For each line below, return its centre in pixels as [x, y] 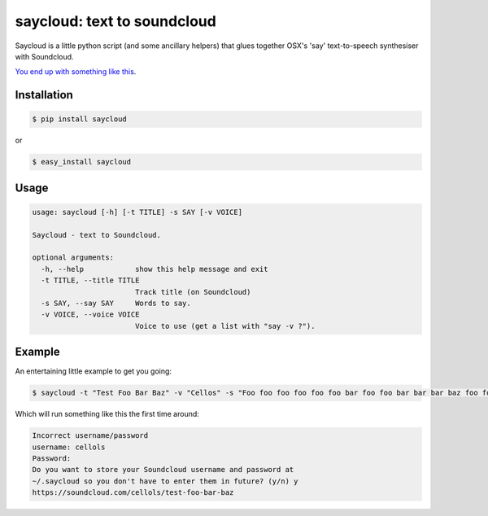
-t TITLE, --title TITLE [90, 280]
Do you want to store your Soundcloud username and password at [163, 470]
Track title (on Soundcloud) [193, 292]
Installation [44, 95]
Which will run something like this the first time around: [107, 414]
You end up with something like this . [76, 72]
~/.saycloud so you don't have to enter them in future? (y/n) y [165, 481]
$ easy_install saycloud [82, 162]
